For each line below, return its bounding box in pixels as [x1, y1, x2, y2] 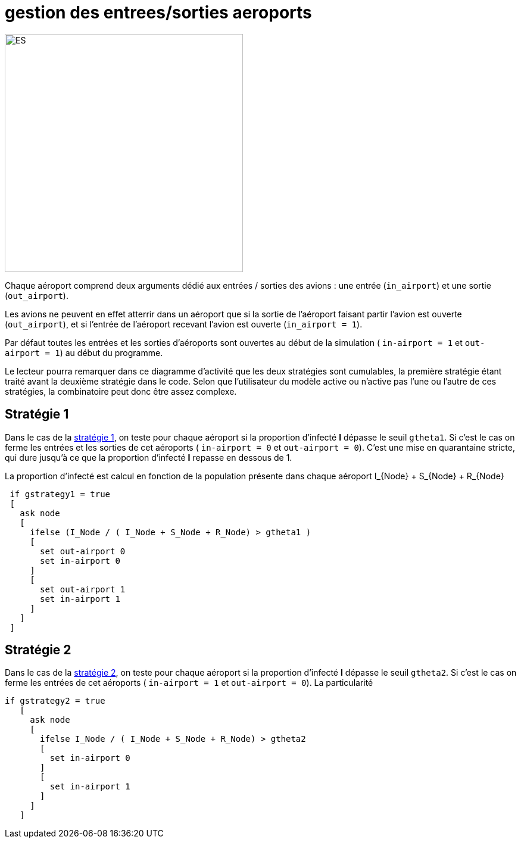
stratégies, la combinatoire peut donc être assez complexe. [5, 386, 237, 396]
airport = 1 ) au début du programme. [5, 347, 163, 358]
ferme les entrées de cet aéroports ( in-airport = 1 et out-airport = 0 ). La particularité [5, 677, 373, 688]
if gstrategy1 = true [10, 489, 111, 499]
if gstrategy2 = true [5, 696, 105, 706]
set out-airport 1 [40, 584, 126, 594]
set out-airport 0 [40, 546, 126, 556]
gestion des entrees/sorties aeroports [5, 2, 312, 23]
